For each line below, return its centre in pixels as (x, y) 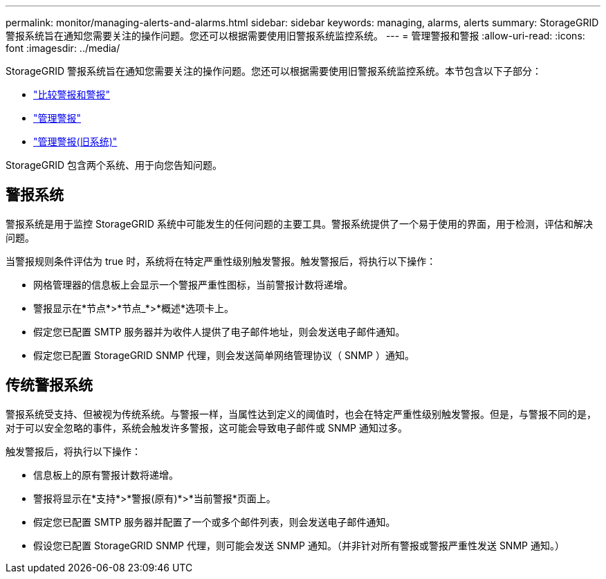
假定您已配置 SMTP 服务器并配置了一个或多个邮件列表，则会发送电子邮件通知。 (214, 522)
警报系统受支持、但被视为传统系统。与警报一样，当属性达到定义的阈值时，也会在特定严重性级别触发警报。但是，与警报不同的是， (301, 414)
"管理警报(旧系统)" (75, 141)
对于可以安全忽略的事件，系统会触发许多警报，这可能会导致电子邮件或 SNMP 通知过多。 (206, 428)
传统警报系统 (49, 385)
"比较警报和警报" (72, 94)
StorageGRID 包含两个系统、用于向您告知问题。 (114, 165)
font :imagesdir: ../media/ (63, 48)
